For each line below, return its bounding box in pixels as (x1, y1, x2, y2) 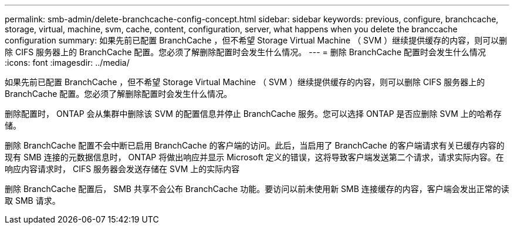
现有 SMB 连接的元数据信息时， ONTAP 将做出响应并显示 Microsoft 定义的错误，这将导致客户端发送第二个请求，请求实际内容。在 (5, 152, 504, 162)
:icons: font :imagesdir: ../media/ (5, 58, 130, 68)
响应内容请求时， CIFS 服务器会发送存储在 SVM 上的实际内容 (5, 164, 240, 174)
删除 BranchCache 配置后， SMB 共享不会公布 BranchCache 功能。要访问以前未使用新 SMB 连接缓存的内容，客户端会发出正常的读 (5, 184, 509, 194)
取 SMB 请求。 (5, 196, 60, 206)
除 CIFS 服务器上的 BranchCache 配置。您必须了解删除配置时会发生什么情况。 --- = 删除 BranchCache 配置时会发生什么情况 (5, 47, 486, 57)
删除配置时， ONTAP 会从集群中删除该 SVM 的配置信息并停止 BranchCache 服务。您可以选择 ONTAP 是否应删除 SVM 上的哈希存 (5, 109, 502, 119)
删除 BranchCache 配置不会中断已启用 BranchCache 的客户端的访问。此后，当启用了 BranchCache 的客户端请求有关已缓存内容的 (5, 140, 505, 150)
